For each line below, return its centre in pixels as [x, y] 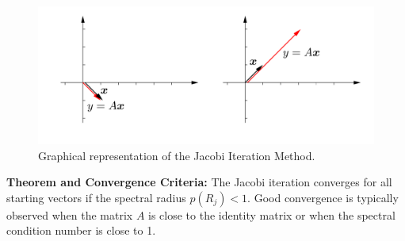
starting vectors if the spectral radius [96, 197]
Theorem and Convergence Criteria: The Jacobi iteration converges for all [199, 182]
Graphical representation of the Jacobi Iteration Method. [177, 155]
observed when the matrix [70, 214]
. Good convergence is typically [323, 197]
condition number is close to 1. [81, 230]
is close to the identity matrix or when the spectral [272, 214]
